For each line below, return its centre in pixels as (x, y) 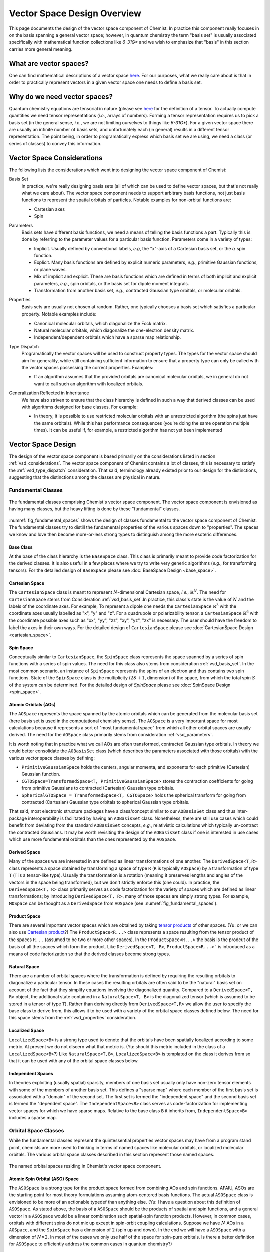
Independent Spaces (31, 1073)
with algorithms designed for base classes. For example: (80, 407)
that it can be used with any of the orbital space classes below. (74, 1060)
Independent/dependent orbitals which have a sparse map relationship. (108, 337)
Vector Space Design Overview (75, 13)
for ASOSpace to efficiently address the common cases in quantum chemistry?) (91, 1244)
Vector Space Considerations (56, 158)
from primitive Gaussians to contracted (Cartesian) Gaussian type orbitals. (98, 788)
